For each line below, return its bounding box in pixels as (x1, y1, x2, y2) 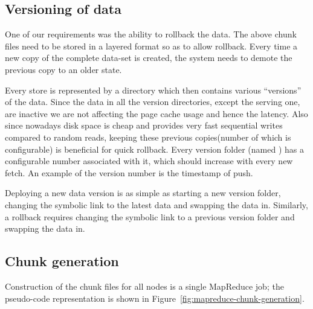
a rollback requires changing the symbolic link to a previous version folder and (5, 210, 295, 223)
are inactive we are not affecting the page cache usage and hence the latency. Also (5, 107, 308, 119)
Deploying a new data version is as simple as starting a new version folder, (5, 186, 281, 199)
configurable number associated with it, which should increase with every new (5, 154, 293, 167)
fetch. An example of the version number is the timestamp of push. (5, 166, 253, 179)
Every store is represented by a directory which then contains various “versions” (5, 83, 302, 96)
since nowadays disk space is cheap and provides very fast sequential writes (5, 119, 283, 132)
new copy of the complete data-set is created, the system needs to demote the (5, 51, 292, 64)
